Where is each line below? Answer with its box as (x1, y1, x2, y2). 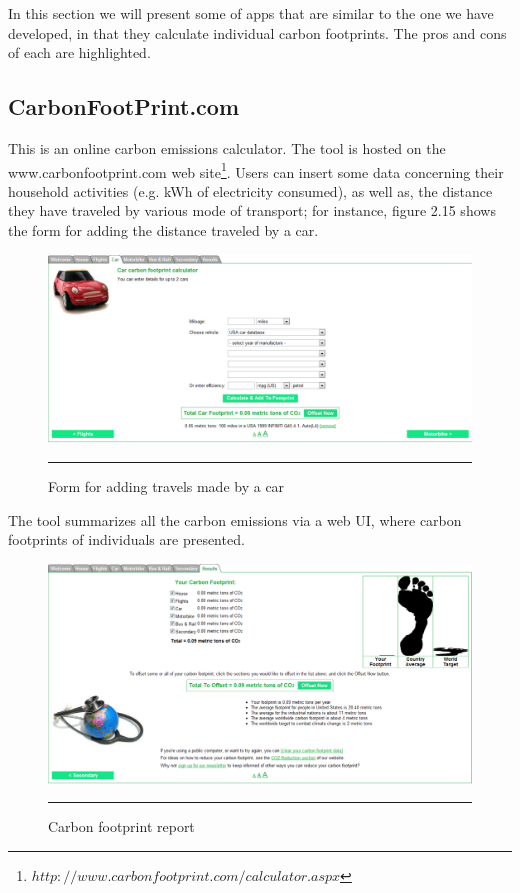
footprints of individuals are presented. (8, 529, 245, 550)
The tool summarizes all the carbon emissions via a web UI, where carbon (8, 509, 462, 530)
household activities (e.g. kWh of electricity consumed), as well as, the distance (8, 180, 493, 201)
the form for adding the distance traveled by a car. (8, 220, 319, 241)
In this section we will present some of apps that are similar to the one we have (8, 3, 494, 23)
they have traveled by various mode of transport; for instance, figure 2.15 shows (8, 200, 496, 221)
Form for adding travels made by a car (48, 476, 285, 497)
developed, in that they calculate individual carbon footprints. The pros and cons (8, 22, 507, 43)
